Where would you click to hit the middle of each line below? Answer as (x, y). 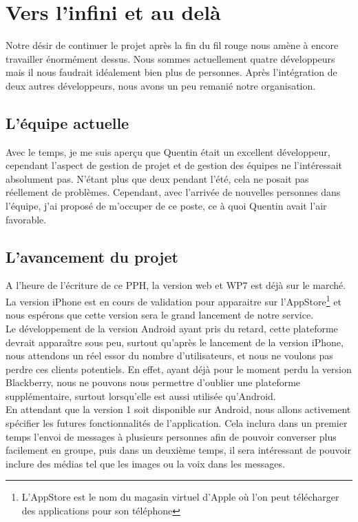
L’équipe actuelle (67, 122)
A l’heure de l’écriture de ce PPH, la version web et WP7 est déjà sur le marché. (176, 285)
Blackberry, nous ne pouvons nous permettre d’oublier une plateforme (153, 382)
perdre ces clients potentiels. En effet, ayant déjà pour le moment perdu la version (179, 369)
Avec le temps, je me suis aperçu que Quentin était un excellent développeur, (168, 151)
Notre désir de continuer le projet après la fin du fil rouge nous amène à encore (172, 45)
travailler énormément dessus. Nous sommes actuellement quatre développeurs (170, 58)
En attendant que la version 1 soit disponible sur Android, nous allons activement (178, 409)
